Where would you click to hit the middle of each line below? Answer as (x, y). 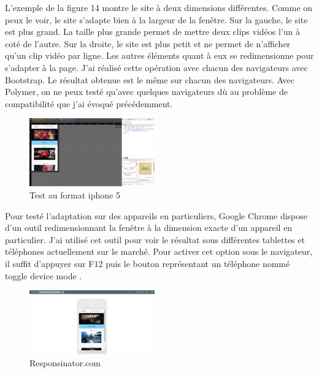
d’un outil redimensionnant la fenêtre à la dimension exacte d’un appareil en (149, 228)
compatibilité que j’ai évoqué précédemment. (89, 103)
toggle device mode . (44, 275)
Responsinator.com (65, 362)
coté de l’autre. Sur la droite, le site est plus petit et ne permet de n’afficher (148, 43)
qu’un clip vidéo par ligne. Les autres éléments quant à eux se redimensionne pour (159, 55)
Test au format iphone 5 (75, 195)
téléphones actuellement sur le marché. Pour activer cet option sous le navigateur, (159, 251)
